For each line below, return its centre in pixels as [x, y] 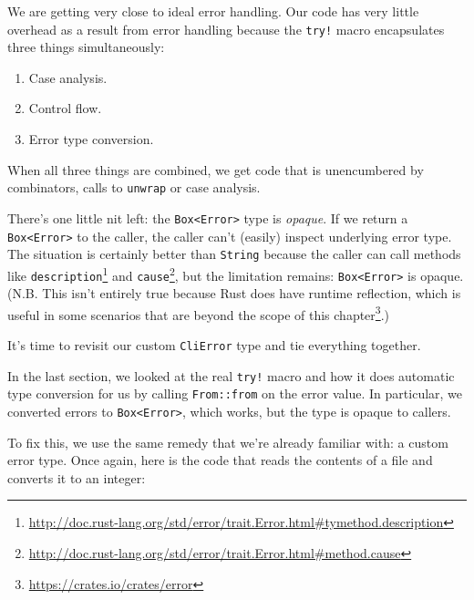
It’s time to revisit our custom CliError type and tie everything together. [214, 345]
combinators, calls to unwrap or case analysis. [134, 187]
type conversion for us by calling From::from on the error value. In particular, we [235, 393]
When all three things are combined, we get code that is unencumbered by [216, 169]
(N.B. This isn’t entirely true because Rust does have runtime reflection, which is [234, 293]
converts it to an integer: [77, 477]
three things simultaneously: [86, 47]
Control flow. [65, 108]
